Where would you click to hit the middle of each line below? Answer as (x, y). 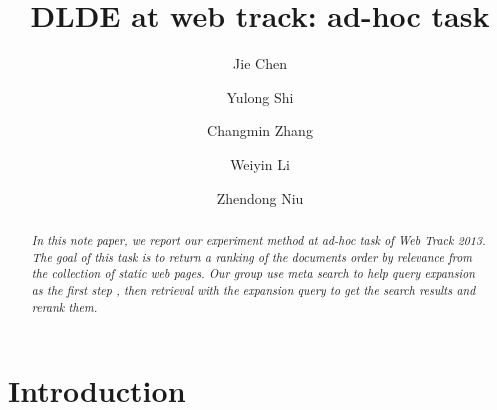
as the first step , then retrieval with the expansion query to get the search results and (253, 289)
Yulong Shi (260, 96)
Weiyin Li (260, 163)
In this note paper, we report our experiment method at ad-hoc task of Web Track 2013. (258, 239)
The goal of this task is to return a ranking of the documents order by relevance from (252, 256)
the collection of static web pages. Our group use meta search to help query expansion (253, 273)
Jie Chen (260, 63)
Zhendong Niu (260, 197)
